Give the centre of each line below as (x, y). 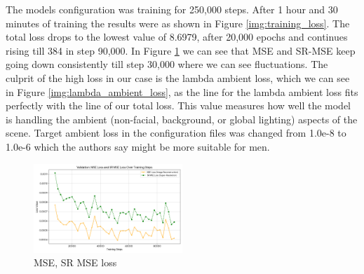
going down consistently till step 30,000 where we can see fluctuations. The (167, 64)
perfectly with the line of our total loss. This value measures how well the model (178, 105)
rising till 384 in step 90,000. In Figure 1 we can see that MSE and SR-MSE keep (181, 50)
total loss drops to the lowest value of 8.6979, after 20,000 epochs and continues (177, 37)
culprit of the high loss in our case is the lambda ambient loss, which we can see (178, 77)
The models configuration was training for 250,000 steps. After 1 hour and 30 (172, 9)
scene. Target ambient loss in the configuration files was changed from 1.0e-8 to (176, 133)
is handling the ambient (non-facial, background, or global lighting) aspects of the (182, 119)
